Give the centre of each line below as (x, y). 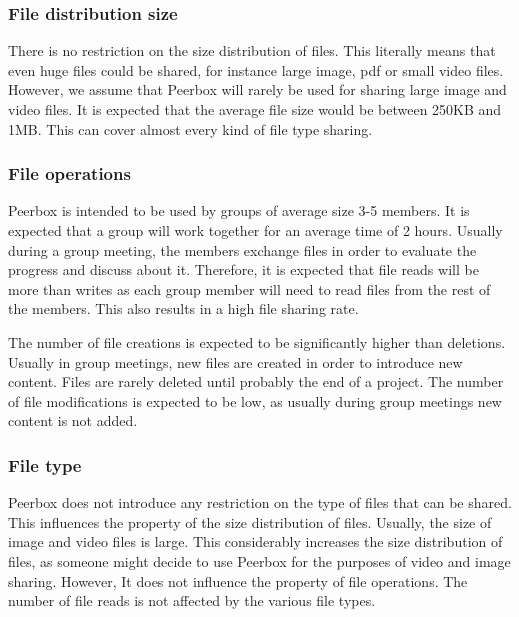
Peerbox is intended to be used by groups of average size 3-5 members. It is (239, 210)
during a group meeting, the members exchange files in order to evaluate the (242, 249)
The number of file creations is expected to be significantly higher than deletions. (257, 341)
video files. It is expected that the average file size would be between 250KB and (255, 109)
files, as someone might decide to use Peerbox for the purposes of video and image (259, 560)
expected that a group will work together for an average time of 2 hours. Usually (255, 230)
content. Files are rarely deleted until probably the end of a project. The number (256, 381)
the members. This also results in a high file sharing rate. (183, 308)
